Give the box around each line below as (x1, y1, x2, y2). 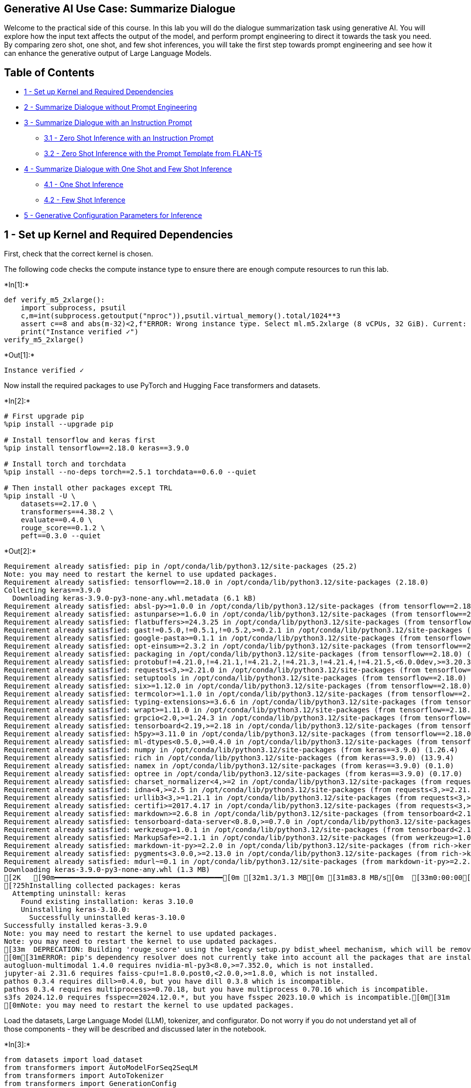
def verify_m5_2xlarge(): (4, 296, 105, 304)
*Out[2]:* (4, 547, 36, 556)
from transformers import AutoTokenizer (4, 1072, 164, 1080)
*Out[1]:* (4, 351, 35, 360)
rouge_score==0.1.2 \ (20, 524, 105, 532)
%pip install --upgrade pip (4, 420, 114, 429)
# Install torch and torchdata (4, 460, 126, 468)
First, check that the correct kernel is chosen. (4, 249, 153, 258)
